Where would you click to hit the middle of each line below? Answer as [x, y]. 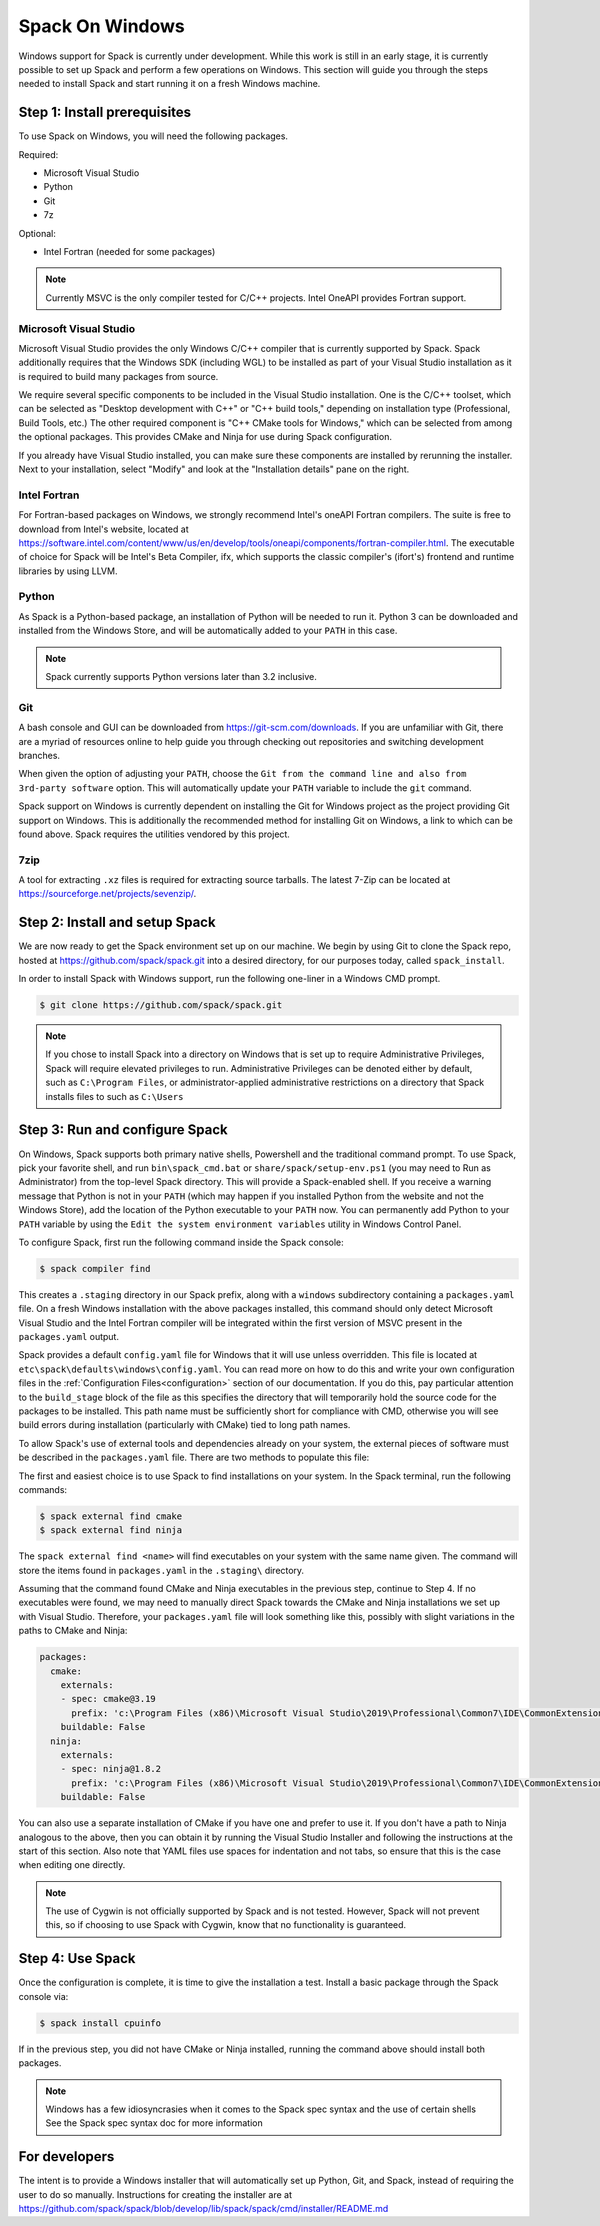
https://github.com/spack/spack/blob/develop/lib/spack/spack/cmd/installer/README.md [203, 2208]
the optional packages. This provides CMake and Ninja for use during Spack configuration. [205, 437]
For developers [66, 2156]
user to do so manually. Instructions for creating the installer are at [155, 2194]
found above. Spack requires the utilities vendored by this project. [154, 834]
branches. [39, 755]
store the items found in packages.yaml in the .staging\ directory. [161, 1570]
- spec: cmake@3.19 [108, 1699]
